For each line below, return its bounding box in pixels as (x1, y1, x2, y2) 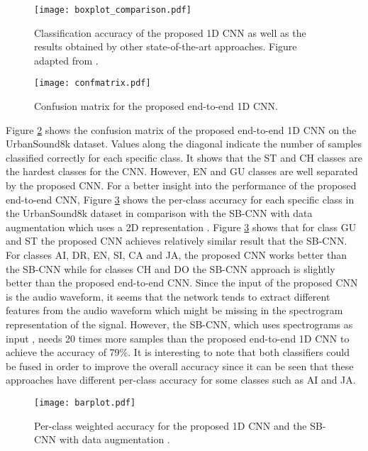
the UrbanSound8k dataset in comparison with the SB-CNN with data (6, 206, 313, 221)
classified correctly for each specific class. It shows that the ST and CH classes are (6, 150, 362, 165)
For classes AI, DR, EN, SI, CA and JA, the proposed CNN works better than (6, 247, 347, 262)
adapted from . (34, 52, 99, 67)
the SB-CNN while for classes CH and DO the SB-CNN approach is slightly (6, 261, 335, 276)
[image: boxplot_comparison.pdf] (34, 5, 191, 15)
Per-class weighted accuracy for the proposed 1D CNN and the (34, 418, 307, 433)
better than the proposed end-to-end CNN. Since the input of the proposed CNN (6, 275, 358, 290)
